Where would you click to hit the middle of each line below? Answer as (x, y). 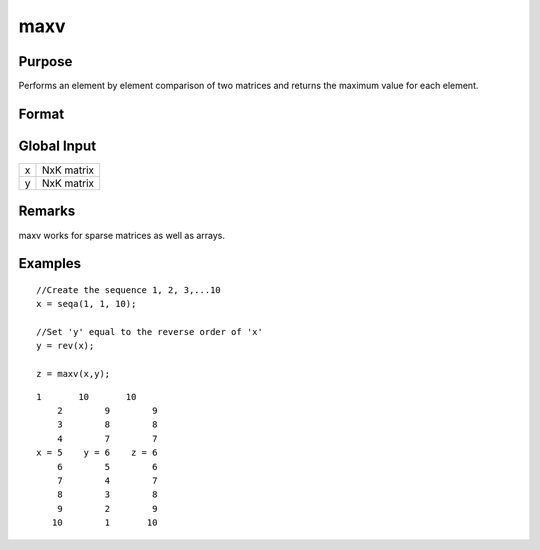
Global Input (57, 145)
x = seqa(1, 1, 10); (86, 304)
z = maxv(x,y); (73, 374)
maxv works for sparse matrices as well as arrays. (121, 235)
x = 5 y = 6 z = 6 (97, 453)
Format (41, 113)
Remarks (47, 211)
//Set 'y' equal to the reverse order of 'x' (150, 332)
